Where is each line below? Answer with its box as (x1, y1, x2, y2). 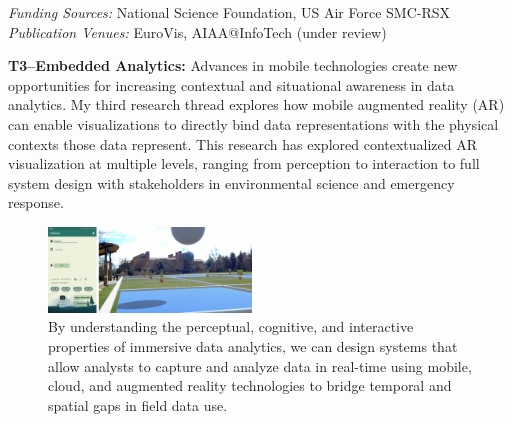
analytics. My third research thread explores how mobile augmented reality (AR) (8, 94, 505, 115)
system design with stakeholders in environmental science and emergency (8, 172, 455, 193)
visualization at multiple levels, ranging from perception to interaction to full (8, 153, 480, 174)
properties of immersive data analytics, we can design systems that (48, 335, 458, 356)
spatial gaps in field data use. (48, 394, 228, 415)
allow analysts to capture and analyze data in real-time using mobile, (48, 355, 472, 376)
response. (8, 192, 64, 213)
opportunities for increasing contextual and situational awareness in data (8, 74, 455, 95)
